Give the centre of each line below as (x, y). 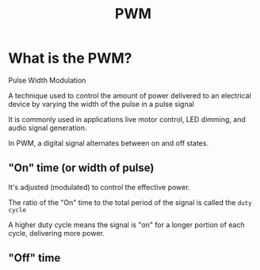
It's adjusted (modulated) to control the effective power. (99, 187)
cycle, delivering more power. (57, 233)
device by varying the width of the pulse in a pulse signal (101, 104)
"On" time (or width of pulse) (81, 168)
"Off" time (34, 258)
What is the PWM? (70, 58)
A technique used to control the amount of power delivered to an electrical (130, 95)
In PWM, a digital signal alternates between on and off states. (108, 143)
